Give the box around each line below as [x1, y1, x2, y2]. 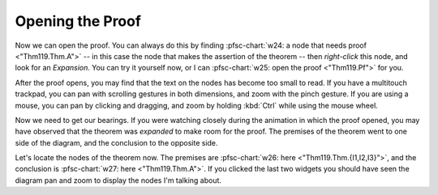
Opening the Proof [15, 12, 142, 30]
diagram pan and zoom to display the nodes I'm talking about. [15, 175, 222, 185]
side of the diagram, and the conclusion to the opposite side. [15, 138, 218, 147]
